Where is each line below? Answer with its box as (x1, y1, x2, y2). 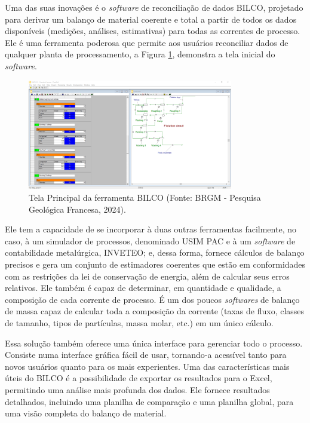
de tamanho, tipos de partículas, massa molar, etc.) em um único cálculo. (5, 316, 274, 329)
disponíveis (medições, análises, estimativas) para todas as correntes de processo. (5, 24, 300, 37)
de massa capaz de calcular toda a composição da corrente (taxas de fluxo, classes (5, 305, 305, 317)
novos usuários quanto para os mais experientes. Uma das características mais (5, 360, 290, 372)
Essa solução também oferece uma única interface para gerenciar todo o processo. (5, 336, 303, 349)
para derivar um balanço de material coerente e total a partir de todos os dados (5, 13, 297, 25)
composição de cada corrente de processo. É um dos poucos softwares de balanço (5, 293, 300, 305)
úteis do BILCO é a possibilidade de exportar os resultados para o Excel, (5, 372, 272, 384)
